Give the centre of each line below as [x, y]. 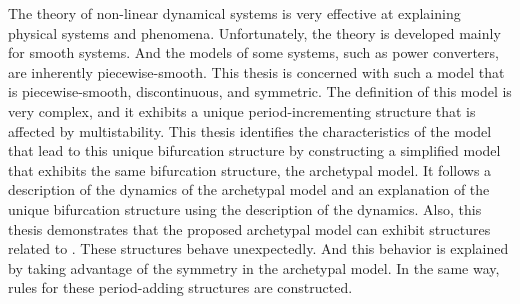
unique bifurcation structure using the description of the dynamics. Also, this [245, 208]
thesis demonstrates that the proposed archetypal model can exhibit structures [249, 228]
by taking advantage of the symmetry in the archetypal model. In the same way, [254, 267]
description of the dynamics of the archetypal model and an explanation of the [249, 189]
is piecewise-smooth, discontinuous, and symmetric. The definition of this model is [260, 91]
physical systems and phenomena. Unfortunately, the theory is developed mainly [254, 32]
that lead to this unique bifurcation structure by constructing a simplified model [254, 150]
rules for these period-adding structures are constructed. [180, 287]
